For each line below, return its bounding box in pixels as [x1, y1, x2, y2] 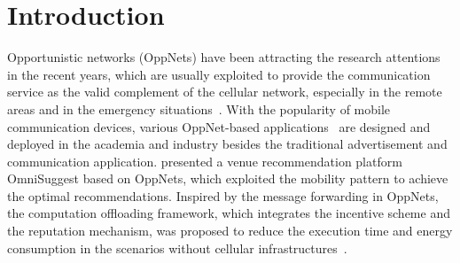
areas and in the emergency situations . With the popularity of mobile [7, 99, 391, 118]
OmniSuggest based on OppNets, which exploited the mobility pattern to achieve [7, 169, 448, 188]
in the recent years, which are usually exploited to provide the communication [7, 65, 431, 83]
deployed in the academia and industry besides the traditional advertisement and [7, 135, 448, 153]
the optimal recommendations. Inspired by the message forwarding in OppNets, [7, 186, 439, 205]
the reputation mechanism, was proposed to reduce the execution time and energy [7, 221, 453, 240]
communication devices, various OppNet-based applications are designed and [7, 117, 431, 135]
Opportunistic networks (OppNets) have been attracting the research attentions [7, 48, 441, 66]
